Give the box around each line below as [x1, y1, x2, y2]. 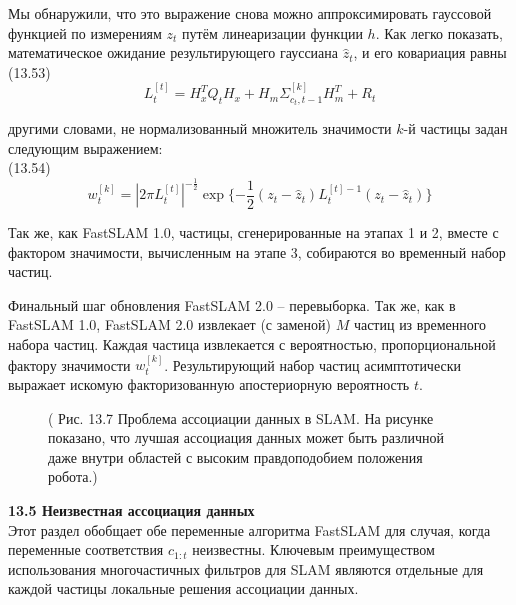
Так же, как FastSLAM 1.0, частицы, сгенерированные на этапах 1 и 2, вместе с [8, 221, 499, 242]
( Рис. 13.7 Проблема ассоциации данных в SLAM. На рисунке [48, 407, 434, 428]
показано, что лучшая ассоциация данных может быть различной [48, 427, 445, 448]
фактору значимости [8, 354, 131, 375]
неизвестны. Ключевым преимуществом [192, 539, 435, 560]
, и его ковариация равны [353, 42, 507, 63]
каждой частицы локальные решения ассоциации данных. [8, 578, 359, 599]
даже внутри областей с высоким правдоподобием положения [48, 446, 423, 467]
